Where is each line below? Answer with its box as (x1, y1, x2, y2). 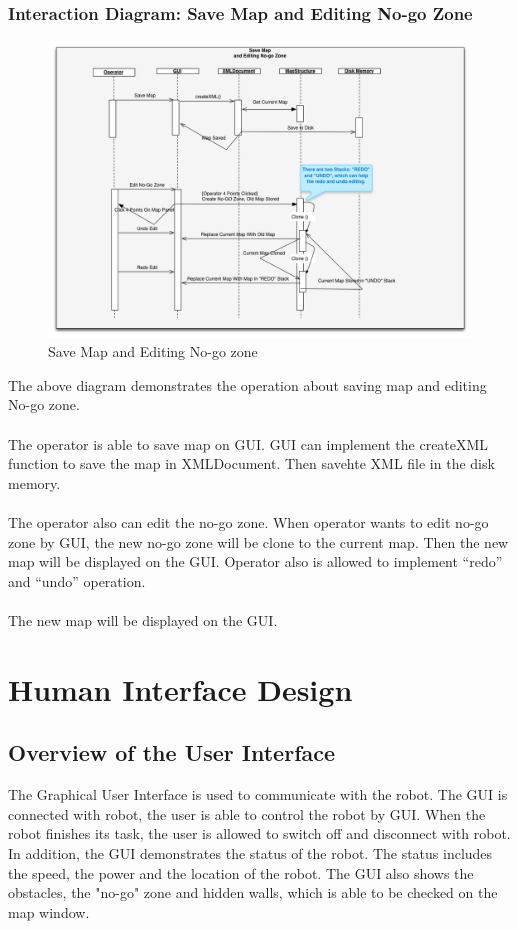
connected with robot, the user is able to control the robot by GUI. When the (8, 803, 486, 824)
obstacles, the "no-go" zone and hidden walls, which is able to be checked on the (8, 882, 498, 903)
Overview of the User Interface (8, 737, 336, 768)
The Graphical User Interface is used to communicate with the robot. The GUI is (8, 784, 508, 805)
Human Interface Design (8, 668, 353, 709)
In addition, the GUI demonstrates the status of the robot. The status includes (8, 842, 493, 863)
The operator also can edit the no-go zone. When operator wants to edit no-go (8, 512, 489, 533)
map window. (8, 901, 90, 922)
